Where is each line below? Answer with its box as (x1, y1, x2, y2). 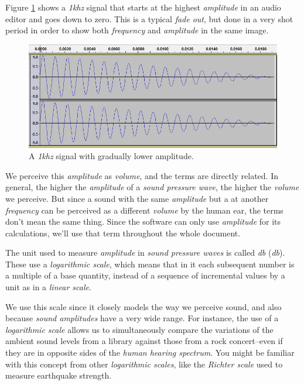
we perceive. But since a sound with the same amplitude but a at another (5, 192, 269, 204)
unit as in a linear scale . (5, 281, 91, 293)
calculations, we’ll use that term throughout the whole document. (5, 226, 241, 239)
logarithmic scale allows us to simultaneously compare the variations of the (5, 323, 274, 335)
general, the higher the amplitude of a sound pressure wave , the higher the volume (5, 181, 299, 193)
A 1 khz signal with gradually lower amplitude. (29, 150, 194, 162)
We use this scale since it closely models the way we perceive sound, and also (5, 300, 282, 312)
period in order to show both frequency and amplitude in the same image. (5, 24, 269, 36)
